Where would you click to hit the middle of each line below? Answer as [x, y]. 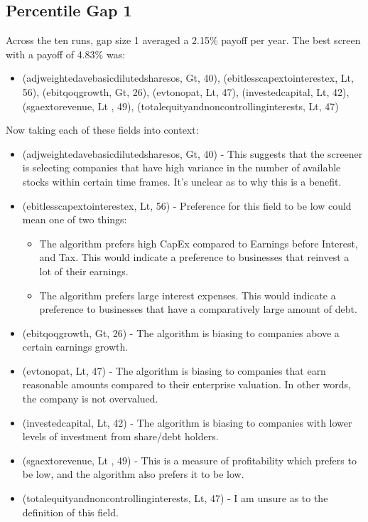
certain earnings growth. [75, 347]
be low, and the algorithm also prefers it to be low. [133, 474]
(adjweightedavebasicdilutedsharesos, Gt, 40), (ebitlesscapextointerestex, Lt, [188, 78]
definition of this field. [70, 512]
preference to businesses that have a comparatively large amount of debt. [198, 309]
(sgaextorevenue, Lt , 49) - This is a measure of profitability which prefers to [189, 460]
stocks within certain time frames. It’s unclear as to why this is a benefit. [182, 181]
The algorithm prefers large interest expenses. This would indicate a [188, 295]
